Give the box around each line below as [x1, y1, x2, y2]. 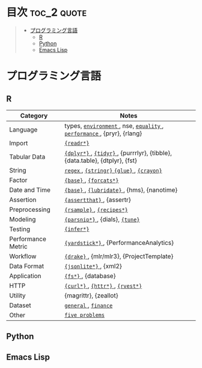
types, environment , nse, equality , [64, 121, 164, 130]
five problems [64, 311, 105, 319]
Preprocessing [9, 205, 50, 214]
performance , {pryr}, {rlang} [64, 129, 142, 138]
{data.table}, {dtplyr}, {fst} [64, 156, 137, 165]
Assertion [9, 195, 37, 204]
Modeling [9, 215, 36, 223]
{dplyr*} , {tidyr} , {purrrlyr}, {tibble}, [64, 148, 173, 157]
